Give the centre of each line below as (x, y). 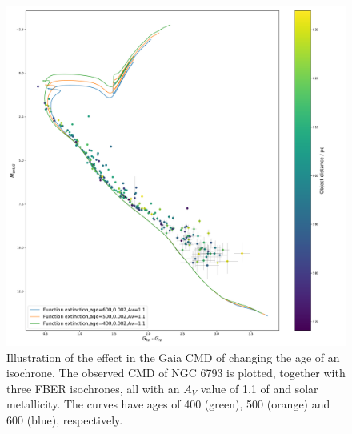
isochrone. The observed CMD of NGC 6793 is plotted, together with (176, 373)
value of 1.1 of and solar (259, 388)
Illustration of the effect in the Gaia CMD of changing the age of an (173, 357)
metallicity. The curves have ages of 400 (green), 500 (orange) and (168, 404)
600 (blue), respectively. (65, 419)
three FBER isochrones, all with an (93, 388)
